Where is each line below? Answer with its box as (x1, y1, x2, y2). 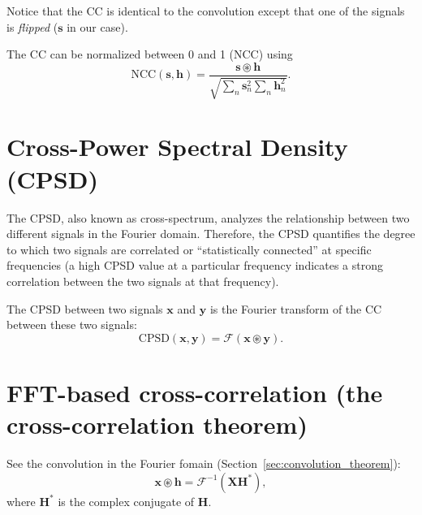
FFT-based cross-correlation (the (6, 375, 383, 409)
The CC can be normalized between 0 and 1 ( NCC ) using (6, 45, 293, 63)
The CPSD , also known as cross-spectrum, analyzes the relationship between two (6, 209, 410, 226)
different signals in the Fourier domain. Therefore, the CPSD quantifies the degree (6, 225, 416, 242)
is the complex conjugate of (58, 492, 195, 509)
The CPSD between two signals (6, 300, 163, 317)
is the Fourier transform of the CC (209, 300, 382, 317)
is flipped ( (6, 18, 58, 35)
